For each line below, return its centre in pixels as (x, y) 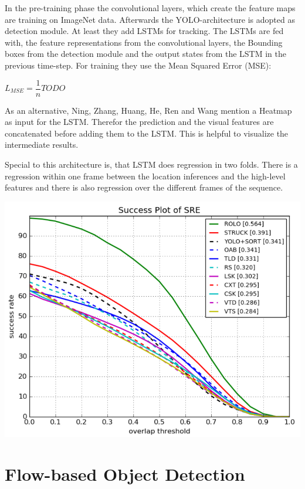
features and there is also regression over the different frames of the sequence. (144, 187)
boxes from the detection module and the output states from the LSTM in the (146, 54)
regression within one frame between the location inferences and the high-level (145, 176)
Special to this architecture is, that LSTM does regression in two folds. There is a (151, 164)
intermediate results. (42, 145)
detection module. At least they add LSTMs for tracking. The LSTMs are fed (144, 31)
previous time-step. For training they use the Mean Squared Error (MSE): (138, 65)
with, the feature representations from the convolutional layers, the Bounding (144, 42)
